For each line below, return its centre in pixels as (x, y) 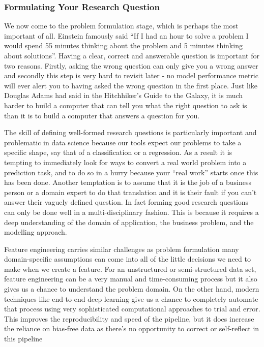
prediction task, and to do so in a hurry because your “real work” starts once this (131, 172)
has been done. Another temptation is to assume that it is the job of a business (128, 182)
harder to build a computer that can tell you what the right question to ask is (126, 105)
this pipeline (23, 339)
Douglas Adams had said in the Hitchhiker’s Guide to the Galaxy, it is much (124, 95)
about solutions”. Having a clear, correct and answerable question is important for (132, 55)
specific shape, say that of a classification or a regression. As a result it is (118, 152)
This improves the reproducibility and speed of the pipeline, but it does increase (129, 318)
